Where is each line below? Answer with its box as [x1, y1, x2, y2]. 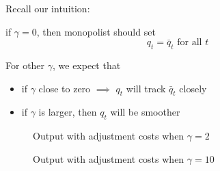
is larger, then [38, 105, 97, 119]
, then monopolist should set [36, 24, 156, 38]
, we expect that [53, 57, 121, 72]
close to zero [38, 81, 91, 95]
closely [179, 81, 207, 95]
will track [126, 81, 166, 95]
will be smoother [110, 105, 180, 119]
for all [177, 38, 202, 48]
